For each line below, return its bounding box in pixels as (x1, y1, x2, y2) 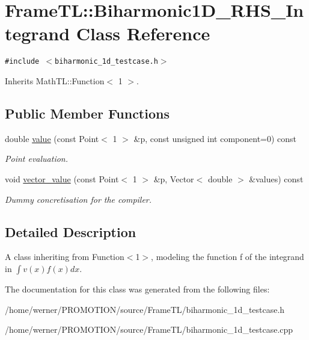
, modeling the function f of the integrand (151, 250, 304, 263)
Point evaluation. (5, 152, 69, 165)
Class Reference (76, 21, 210, 46)
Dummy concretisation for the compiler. (5, 193, 152, 205)
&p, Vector (153, 172, 194, 185)
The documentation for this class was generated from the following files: (5, 282, 270, 295)
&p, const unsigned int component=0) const (133, 132, 297, 144)
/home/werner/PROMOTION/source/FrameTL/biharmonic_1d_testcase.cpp (5, 323, 293, 336)
